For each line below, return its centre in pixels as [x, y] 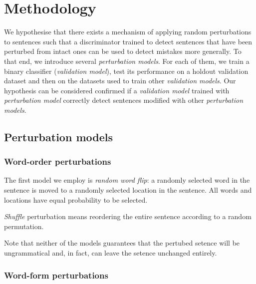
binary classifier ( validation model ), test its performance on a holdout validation [126, 71]
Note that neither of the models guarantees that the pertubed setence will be [122, 243]
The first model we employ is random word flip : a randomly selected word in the [127, 180]
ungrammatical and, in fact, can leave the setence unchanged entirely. [111, 253]
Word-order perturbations [58, 161]
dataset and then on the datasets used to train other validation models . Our [120, 81]
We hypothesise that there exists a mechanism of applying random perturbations [128, 32]
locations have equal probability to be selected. [76, 199]
